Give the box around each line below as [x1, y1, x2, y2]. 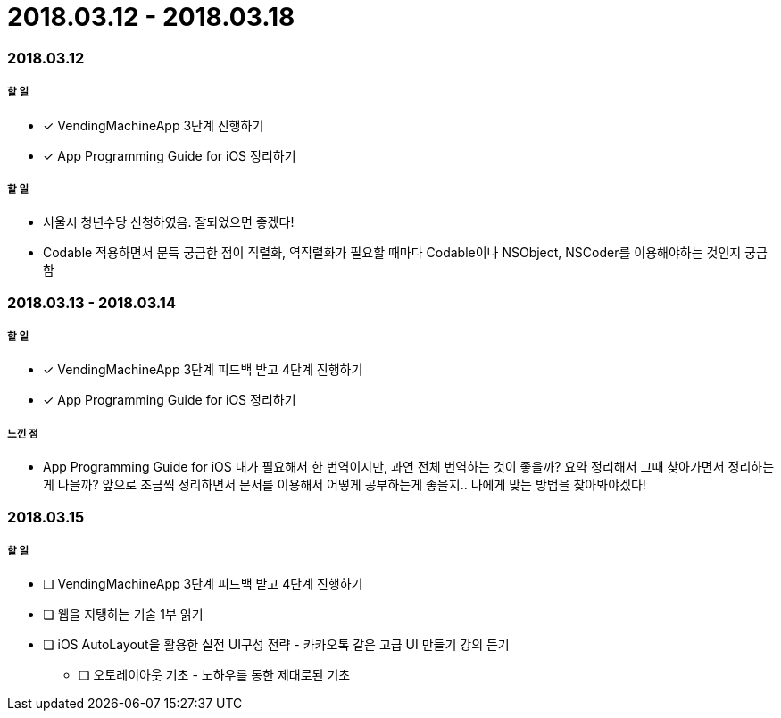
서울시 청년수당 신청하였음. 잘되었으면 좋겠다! [43, 214, 295, 230]
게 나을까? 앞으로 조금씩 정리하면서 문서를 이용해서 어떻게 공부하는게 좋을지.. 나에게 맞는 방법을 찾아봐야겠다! [43, 477, 646, 493]
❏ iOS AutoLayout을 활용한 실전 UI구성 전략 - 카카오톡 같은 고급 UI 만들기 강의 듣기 [43, 637, 510, 653]
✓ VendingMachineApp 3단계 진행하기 [43, 117, 264, 133]
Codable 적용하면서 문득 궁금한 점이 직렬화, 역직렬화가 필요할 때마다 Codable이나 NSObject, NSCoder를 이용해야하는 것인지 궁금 [43, 245, 768, 261]
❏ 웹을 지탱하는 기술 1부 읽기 [43, 606, 204, 622]
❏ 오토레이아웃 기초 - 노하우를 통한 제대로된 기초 [79, 667, 351, 683]
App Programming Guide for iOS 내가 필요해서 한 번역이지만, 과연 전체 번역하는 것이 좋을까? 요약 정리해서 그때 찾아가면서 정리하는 [43, 459, 775, 475]
